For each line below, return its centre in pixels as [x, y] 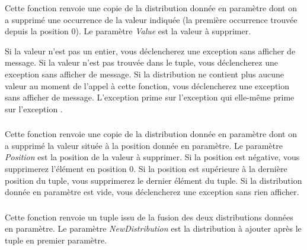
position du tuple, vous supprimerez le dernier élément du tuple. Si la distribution [153, 180]
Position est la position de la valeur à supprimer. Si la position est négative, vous [152, 157]
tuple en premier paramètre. [56, 240]
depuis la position [37, 31]
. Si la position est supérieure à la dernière [210, 169]
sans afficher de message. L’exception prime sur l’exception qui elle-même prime [150, 97]
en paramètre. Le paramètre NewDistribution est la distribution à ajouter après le [153, 228]
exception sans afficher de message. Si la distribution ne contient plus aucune [145, 74]
